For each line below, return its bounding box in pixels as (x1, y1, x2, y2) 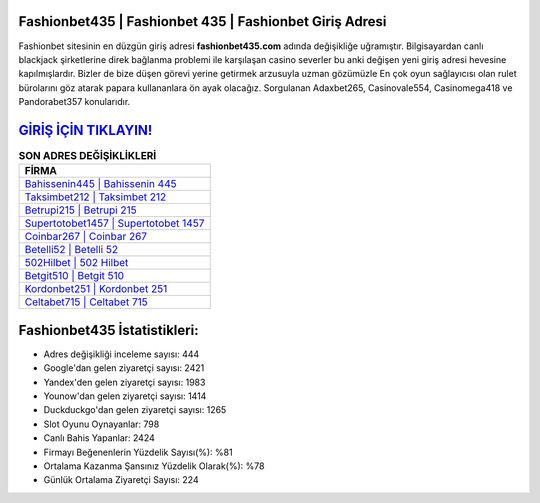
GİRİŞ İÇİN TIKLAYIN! (18, 121, 153, 139)
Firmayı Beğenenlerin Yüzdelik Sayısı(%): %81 (43, 446, 234, 458)
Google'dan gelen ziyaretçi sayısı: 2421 (43, 362, 205, 374)
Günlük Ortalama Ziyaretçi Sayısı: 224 (43, 474, 199, 486)
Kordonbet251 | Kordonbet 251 (24, 282, 168, 296)
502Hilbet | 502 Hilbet (24, 256, 129, 270)
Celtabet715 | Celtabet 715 (24, 295, 149, 309)
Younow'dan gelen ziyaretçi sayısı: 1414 (43, 390, 207, 402)
